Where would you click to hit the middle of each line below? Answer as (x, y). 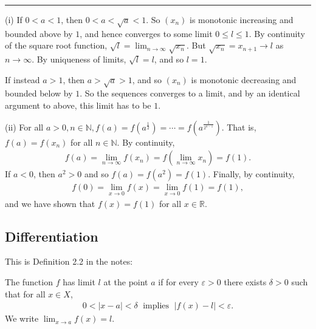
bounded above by (39, 33)
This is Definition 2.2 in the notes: (69, 261)
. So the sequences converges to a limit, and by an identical (190, 93)
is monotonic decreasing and (244, 79)
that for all (25, 293)
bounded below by (39, 93)
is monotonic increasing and (242, 19)
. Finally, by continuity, (251, 174)
